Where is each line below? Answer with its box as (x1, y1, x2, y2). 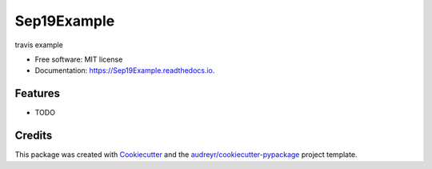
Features (14, 87, 60, 100)
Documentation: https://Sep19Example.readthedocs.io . (34, 66, 215, 75)
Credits (14, 129, 53, 143)
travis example (14, 40, 63, 50)
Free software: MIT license (34, 54, 123, 64)
